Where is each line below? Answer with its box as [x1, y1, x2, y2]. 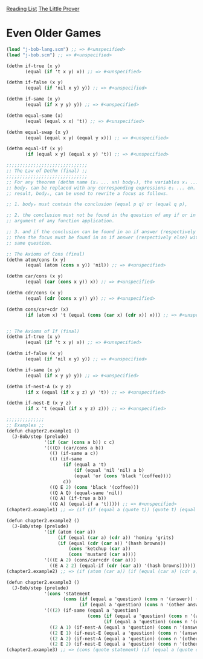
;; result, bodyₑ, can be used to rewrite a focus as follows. [6, 190, 169, 196]
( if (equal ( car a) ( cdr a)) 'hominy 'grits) [57, 534, 174, 541]
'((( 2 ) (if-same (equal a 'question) [44, 608, 139, 614]
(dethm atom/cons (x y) [6, 257, 66, 263]
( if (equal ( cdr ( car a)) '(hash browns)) [57, 540, 166, 546]
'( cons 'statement [44, 591, 91, 597]
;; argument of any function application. [6, 218, 115, 224]
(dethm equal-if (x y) [6, 145, 63, 152]
